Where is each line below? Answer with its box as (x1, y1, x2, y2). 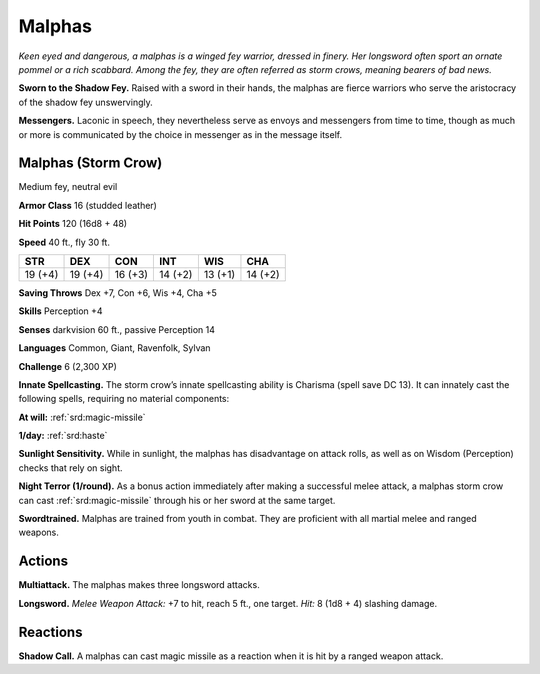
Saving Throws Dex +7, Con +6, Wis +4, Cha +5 (18, 286, 217, 299)
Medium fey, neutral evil (18, 181, 118, 193)
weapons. (18, 526, 60, 539)
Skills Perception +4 (18, 305, 104, 317)
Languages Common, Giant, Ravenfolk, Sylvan (18, 342, 211, 354)
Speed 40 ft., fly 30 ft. (18, 236, 110, 248)
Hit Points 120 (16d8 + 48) (18, 218, 128, 230)
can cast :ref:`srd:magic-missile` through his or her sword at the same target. (18, 494, 336, 506)
